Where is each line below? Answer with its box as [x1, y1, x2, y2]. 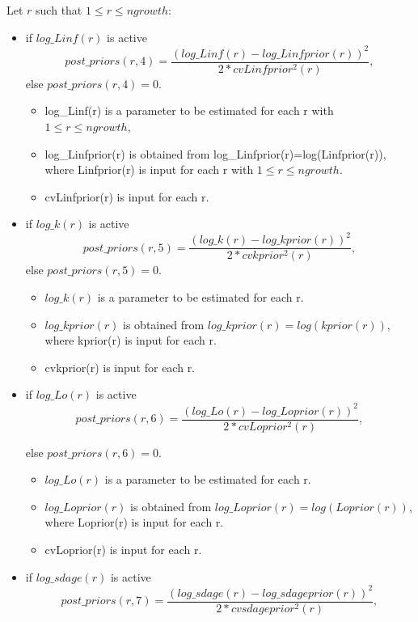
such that [36, 2, 82, 18]
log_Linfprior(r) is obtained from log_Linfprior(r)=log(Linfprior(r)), [44, 145, 386, 162]
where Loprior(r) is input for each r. [44, 514, 224, 531]
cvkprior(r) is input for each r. [44, 358, 196, 375]
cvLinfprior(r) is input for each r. [44, 188, 209, 205]
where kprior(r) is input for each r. [44, 332, 217, 349]
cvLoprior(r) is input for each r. [44, 540, 202, 557]
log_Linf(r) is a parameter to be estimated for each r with [44, 102, 334, 119]
